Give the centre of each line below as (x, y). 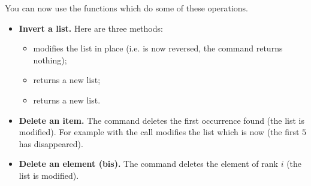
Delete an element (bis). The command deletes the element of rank (148, 164)
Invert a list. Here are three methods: (91, 28)
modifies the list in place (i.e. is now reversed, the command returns (158, 48)
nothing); (50, 60)
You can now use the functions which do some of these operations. (127, 8)
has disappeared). (51, 143)
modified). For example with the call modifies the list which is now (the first (159, 132)
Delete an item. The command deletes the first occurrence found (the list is (161, 120)
